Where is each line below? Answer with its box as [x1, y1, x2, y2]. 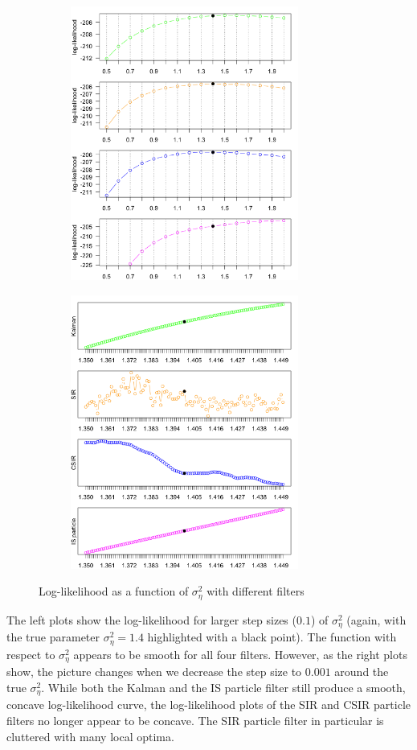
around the [334, 663, 389, 680]
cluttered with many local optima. [6, 727, 174, 744]
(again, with [346, 611, 407, 628]
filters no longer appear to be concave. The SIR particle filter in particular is [6, 711, 384, 728]
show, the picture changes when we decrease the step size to [6, 663, 302, 680]
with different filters [206, 583, 305, 600]
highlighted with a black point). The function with [147, 628, 397, 645]
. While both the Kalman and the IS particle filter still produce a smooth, [41, 678, 406, 695]
